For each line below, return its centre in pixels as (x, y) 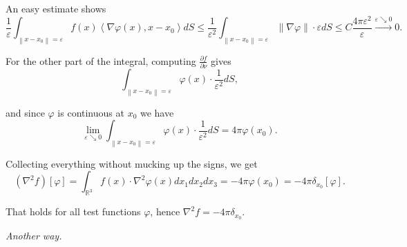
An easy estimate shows (56, 8)
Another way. (34, 235)
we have (157, 112)
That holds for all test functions (73, 211)
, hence (165, 211)
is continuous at (91, 112)
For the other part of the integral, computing (101, 60)
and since (25, 112)
